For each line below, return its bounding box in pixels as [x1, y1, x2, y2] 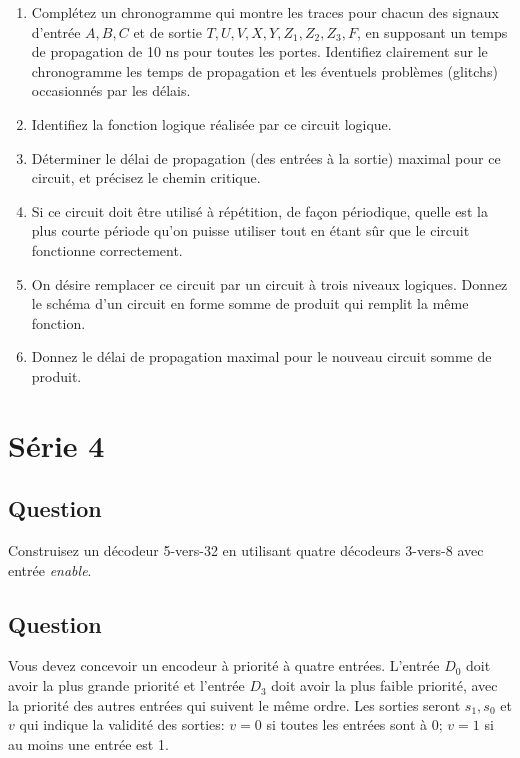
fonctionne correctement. [31, 239, 183, 260]
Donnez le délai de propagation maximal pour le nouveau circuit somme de [31, 346, 492, 367]
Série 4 [8, 424, 105, 465]
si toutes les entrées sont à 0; [266, 714, 443, 735]
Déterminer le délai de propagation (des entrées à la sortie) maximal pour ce [31, 147, 501, 168]
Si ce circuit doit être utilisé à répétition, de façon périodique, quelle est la [31, 200, 488, 221]
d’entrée [31, 21, 81, 42]
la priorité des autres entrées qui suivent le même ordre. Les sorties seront [8, 694, 461, 715]
